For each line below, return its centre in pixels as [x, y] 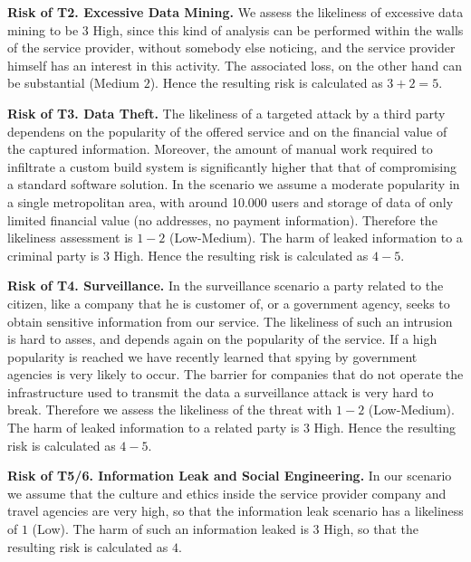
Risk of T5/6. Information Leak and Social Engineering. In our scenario [230, 476]
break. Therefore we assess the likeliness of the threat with [170, 410]
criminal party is [53, 255]
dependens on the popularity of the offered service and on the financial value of [227, 131]
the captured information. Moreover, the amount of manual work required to [220, 149]
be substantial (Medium [74, 83]
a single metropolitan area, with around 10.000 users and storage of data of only [231, 201]
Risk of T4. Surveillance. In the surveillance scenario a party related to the [226, 286]
